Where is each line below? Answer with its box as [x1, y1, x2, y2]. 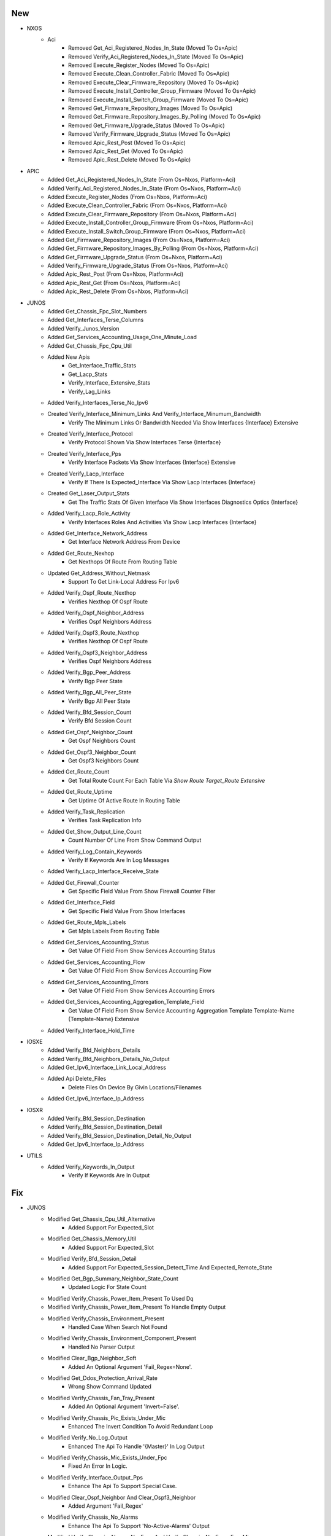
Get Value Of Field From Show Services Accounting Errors [68, 987, 215, 994]
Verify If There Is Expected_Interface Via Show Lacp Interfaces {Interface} [68, 479, 256, 486]
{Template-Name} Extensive [68, 1016, 140, 1023]
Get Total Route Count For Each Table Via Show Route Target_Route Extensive [68, 777, 265, 784]
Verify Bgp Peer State [68, 677, 123, 684]
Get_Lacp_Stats [68, 370, 108, 378]
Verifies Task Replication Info [68, 817, 142, 824]
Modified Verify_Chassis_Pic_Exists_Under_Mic [47, 1414, 165, 1422]
